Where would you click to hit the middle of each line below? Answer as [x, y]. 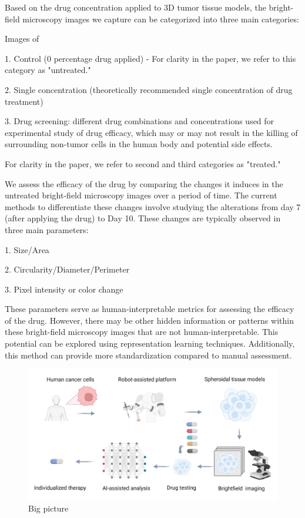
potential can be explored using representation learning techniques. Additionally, [150, 343]
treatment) [24, 101]
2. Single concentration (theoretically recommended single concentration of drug [149, 89]
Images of [22, 39]
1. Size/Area [27, 249]
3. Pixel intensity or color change [64, 289]
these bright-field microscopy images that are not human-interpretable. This [142, 332]
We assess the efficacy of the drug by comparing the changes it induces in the [144, 183]
